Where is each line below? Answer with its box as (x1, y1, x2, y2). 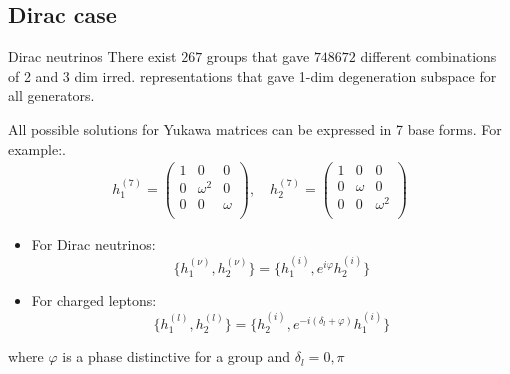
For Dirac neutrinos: (31, 234, 156, 255)
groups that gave (206, 46, 310, 67)
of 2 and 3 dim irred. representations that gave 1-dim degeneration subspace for (8, 65, 497, 86)
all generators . (8, 85, 95, 106)
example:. (8, 138, 66, 159)
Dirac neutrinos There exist (8, 46, 177, 67)
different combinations (360, 46, 497, 67)
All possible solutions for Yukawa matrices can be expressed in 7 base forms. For (8, 118, 502, 139)
